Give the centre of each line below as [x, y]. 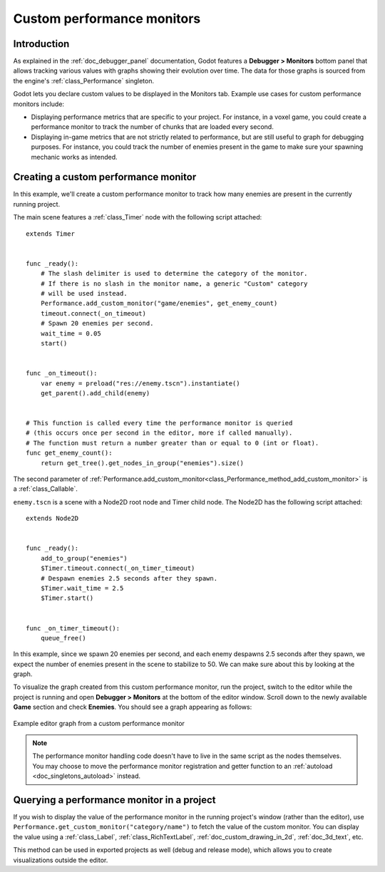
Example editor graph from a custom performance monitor [99, 723]
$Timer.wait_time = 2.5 [82, 588]
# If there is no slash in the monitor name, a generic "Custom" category [174, 284]
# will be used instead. [84, 293]
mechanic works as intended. [74, 157]
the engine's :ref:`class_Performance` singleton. [84, 81]
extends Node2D [52, 519]
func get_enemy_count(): [69, 453]
